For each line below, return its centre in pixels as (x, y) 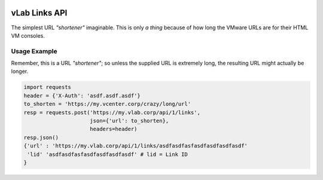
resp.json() (41, 137)
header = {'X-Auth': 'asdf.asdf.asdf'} (82, 95)
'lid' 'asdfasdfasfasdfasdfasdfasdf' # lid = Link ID (107, 154)
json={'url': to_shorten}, (129, 120)
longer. (20, 71)
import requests (48, 87)
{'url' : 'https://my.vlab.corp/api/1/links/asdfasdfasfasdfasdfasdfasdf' (136, 146)
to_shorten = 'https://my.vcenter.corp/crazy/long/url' (107, 104)
